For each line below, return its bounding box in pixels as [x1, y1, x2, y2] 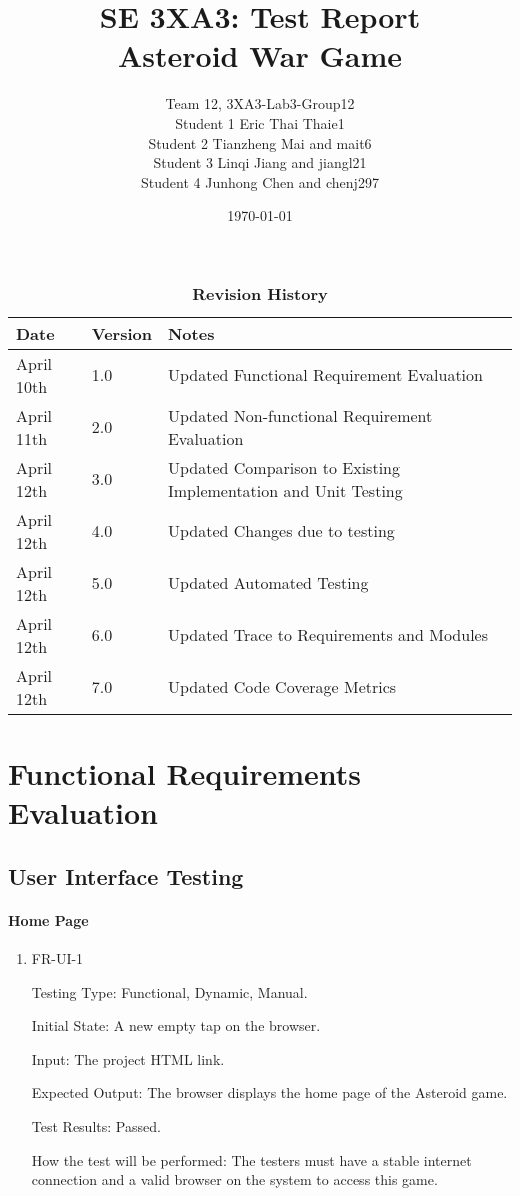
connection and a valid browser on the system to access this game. [31, 1169, 438, 1190]
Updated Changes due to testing [167, 519, 395, 543]
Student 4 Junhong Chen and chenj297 [141, 171, 379, 192]
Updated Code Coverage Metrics [167, 675, 397, 699]
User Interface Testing [8, 860, 244, 891]
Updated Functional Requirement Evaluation [167, 363, 483, 387]
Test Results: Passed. [31, 1115, 161, 1136]
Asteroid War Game [117, 35, 403, 76]
